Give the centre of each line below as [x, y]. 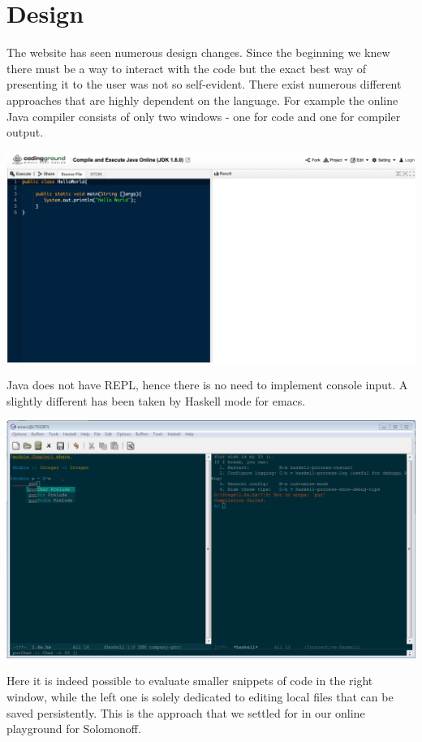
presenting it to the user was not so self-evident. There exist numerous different [204, 84]
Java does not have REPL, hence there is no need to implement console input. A [207, 385]
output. [25, 132]
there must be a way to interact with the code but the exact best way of [187, 68]
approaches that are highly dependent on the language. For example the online [202, 100]
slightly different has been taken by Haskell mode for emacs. [156, 400]
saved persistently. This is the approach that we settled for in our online [186, 712]
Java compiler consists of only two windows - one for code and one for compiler [204, 116]
